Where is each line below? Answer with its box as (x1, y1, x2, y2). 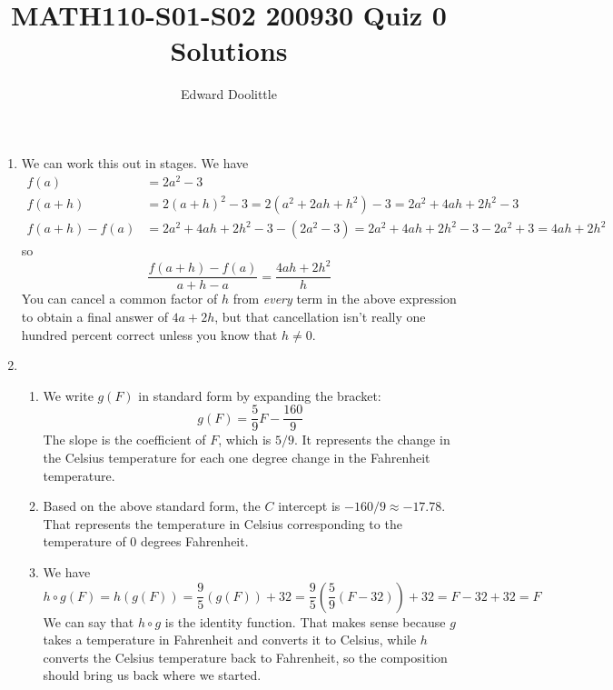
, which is (218, 430, 272, 449)
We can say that (43, 612, 134, 631)
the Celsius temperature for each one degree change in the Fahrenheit (43, 447, 430, 466)
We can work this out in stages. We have (21, 153, 249, 172)
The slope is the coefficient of (43, 430, 206, 449)
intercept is (278, 496, 341, 515)
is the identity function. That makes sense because (164, 612, 446, 631)
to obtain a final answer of (21, 306, 168, 325)
